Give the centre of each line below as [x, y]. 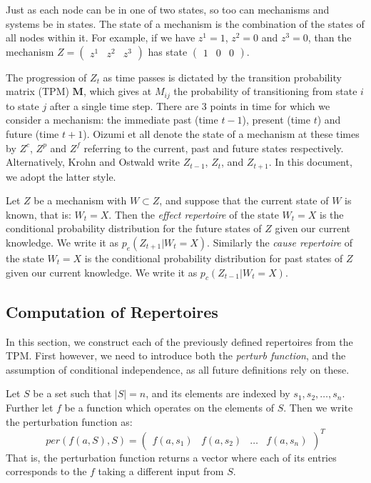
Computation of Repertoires [112, 311]
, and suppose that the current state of [244, 200]
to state [22, 105]
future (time [32, 134]
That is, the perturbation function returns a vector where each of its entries [171, 457]
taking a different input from [161, 471]
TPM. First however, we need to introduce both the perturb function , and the [176, 355]
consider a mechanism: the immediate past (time [112, 120]
